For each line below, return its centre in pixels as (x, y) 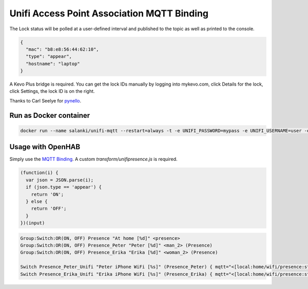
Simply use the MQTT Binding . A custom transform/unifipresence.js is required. (93, 159)
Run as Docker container (50, 115)
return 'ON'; (47, 194)
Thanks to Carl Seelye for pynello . (45, 100)
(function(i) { (39, 173)
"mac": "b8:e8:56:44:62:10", (63, 49)
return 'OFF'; (49, 209)
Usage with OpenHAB (45, 147)
